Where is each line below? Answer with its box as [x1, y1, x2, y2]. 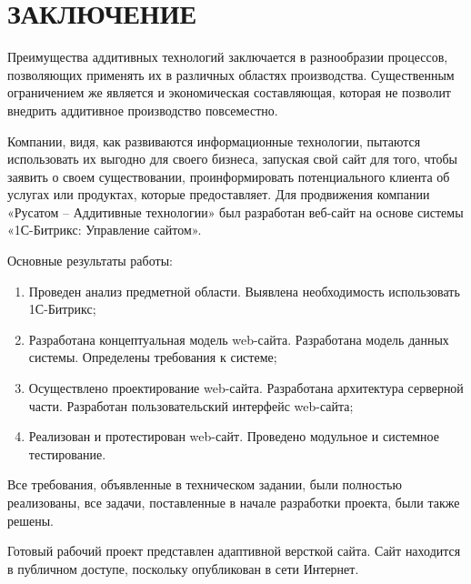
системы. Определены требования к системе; [28, 347, 277, 367]
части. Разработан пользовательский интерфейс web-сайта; [28, 396, 354, 415]
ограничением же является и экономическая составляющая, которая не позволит [7, 83, 451, 102]
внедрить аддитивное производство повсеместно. [7, 100, 278, 119]
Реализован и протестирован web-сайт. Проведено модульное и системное [28, 427, 439, 446]
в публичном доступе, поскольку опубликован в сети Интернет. [7, 559, 359, 578]
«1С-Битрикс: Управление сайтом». [7, 220, 202, 239]
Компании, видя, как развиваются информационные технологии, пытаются [7, 131, 421, 150]
